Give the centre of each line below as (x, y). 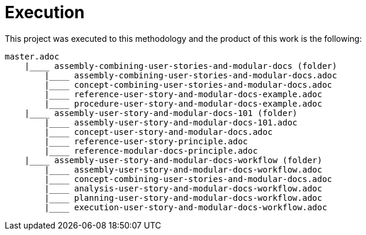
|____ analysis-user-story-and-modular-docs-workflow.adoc (183, 188)
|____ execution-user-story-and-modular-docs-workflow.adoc (186, 207)
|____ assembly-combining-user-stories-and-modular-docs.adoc (191, 75)
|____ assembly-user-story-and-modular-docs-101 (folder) (161, 113)
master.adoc (32, 56)
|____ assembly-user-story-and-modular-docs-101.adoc (171, 122)
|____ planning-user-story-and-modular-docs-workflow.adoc (183, 198)
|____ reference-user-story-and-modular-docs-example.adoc (183, 94)
